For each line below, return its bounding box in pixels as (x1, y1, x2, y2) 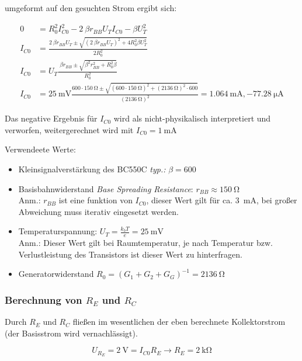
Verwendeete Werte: (5, 143, 76, 155)
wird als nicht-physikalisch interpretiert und (113, 112, 271, 124)
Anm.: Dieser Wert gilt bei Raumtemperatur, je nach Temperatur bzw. (18, 237, 273, 249)
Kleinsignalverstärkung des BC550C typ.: (18, 163, 166, 175)
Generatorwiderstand (18, 268, 94, 280)
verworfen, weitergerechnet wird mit (5, 123, 134, 136)
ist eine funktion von (58, 194, 133, 206)
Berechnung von (5, 292, 82, 307)
